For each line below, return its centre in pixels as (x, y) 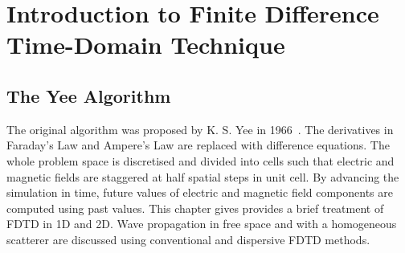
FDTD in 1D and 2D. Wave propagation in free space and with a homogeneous (202, 224)
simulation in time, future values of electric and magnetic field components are (200, 192)
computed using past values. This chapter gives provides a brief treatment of (195, 208)
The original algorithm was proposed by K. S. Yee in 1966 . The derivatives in (200, 129)
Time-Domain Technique (146, 45)
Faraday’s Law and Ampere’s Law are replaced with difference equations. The (198, 145)
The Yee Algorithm (89, 95)
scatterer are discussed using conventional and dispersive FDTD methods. (188, 239)
